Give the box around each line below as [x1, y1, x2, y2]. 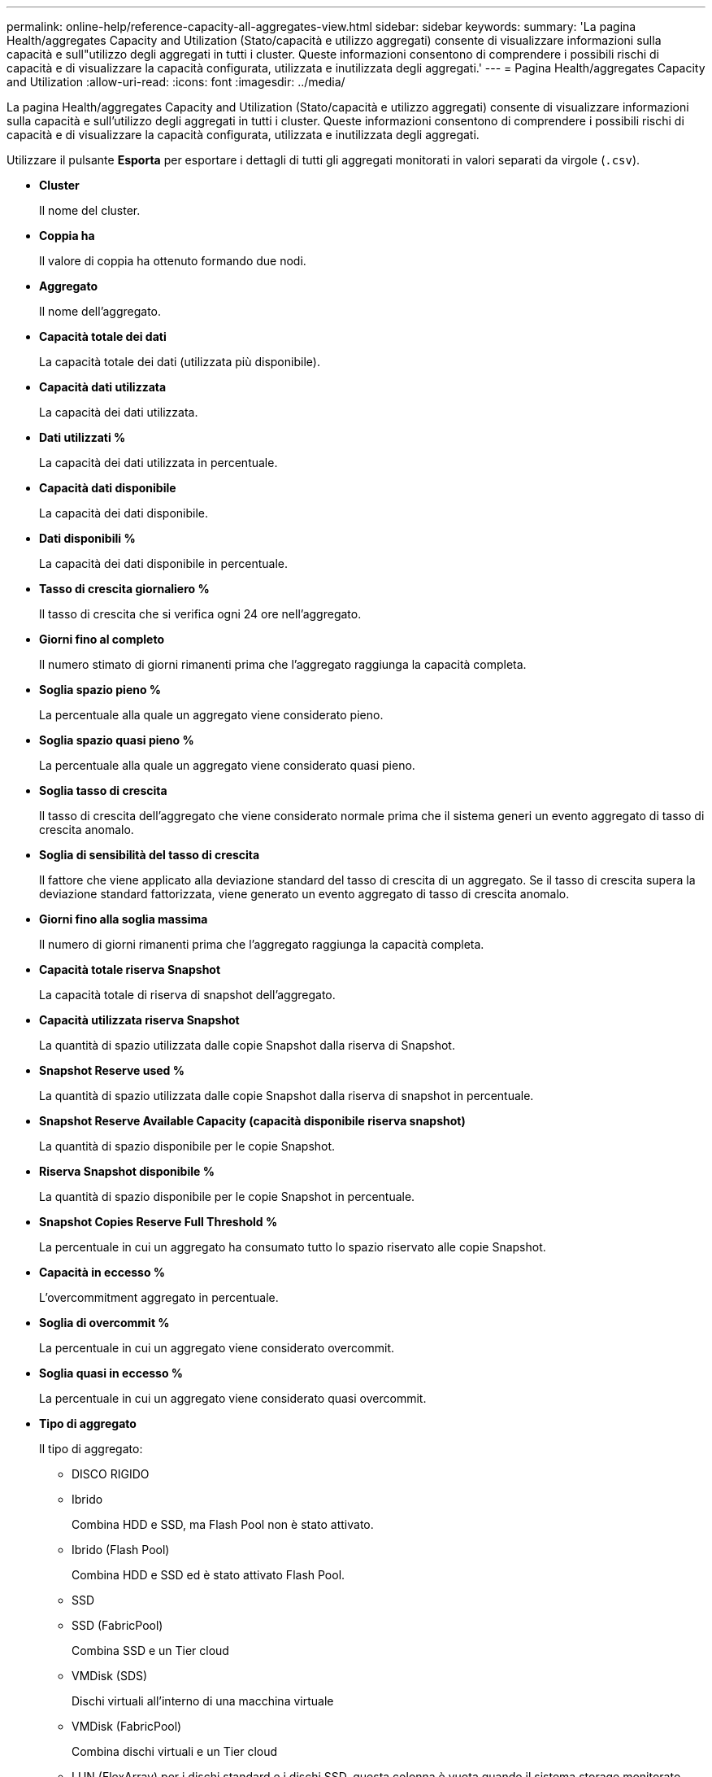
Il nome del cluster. [39, 203, 141, 217]
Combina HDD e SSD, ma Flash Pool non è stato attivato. [72, 1517, 374, 1531]
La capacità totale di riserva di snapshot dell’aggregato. [39, 988, 336, 1002]
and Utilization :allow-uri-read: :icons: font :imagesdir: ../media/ [7, 75, 345, 89]
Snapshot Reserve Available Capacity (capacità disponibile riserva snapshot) [39, 1114, 466, 1128]
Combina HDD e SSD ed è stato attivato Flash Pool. [72, 1568, 345, 1582]
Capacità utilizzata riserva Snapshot [39, 1013, 240, 1027]
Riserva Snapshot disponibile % [39, 1164, 215, 1178]
